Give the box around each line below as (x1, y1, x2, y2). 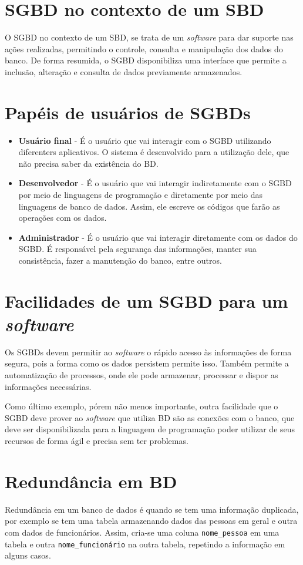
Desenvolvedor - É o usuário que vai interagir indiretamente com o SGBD (18, 177, 292, 189)
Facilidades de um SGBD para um (5, 288, 288, 312)
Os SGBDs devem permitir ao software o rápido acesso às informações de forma (5, 345, 292, 358)
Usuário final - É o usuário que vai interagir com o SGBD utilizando (18, 134, 271, 146)
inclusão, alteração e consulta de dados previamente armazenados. (5, 65, 243, 78)
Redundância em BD (5, 469, 177, 493)
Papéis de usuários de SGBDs (5, 100, 251, 124)
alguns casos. (5, 549, 51, 561)
